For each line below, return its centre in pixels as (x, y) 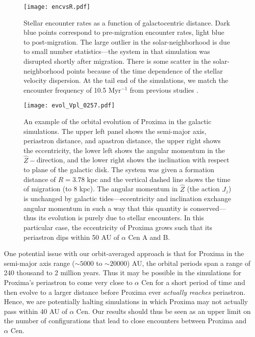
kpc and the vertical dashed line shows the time (159, 179)
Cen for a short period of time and (193, 282)
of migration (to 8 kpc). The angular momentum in (101, 189)
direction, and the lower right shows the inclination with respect (133, 160)
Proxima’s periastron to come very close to (68, 282)
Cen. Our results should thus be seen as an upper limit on (164, 311)
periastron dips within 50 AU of (72, 237)
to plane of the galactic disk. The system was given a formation (119, 169)
